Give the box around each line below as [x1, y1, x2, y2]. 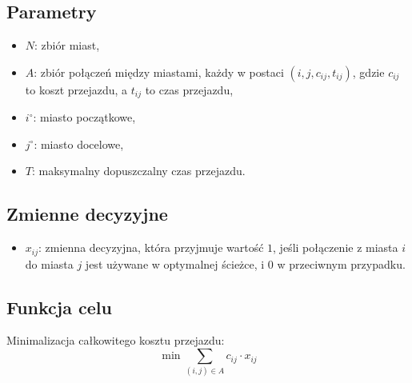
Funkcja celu [6, 294, 112, 319]
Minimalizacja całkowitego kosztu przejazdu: [6, 332, 225, 349]
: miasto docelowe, [34, 135, 124, 152]
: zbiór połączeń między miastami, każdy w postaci [34, 63, 284, 80]
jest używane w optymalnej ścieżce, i [85, 255, 265, 272]
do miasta [25, 255, 74, 272]
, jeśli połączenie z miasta [273, 239, 398, 256]
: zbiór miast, [34, 37, 100, 54]
